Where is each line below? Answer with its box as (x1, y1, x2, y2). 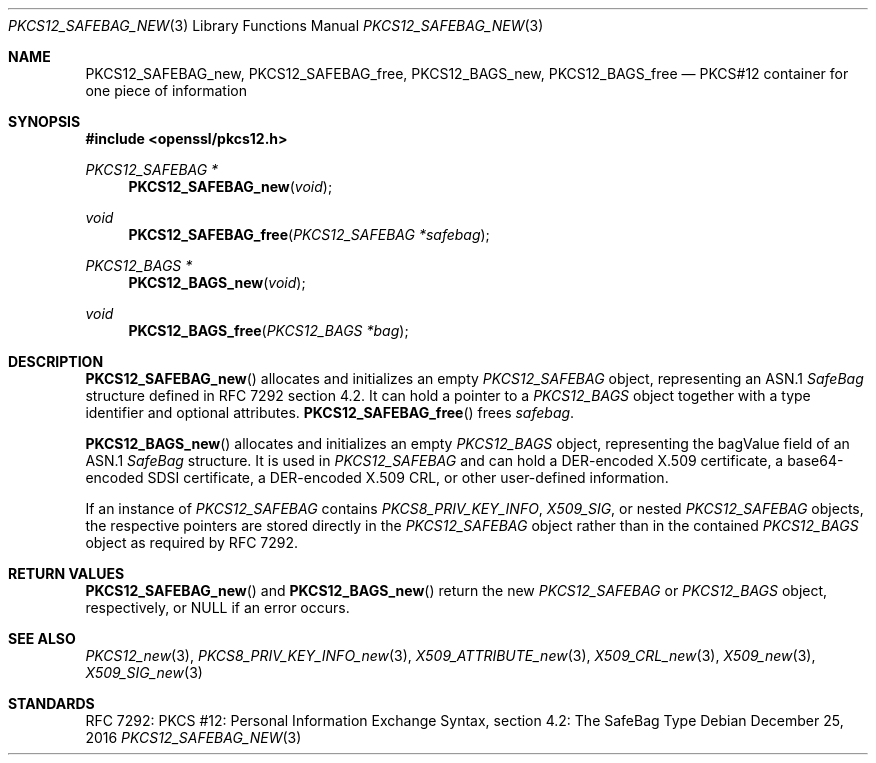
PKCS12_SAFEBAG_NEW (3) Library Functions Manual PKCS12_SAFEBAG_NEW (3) (8, 17, 544, 34)
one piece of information (85, 82, 247, 99)
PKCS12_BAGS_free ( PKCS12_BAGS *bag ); (128, 322, 409, 339)
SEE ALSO (8, 630, 76, 647)
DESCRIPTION (8, 353, 104, 370)
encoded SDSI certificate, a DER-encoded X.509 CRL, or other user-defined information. (85, 469, 669, 486)
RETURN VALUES (8, 565, 125, 582)
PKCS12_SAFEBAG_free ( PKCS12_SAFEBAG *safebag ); (128, 226, 490, 243)
